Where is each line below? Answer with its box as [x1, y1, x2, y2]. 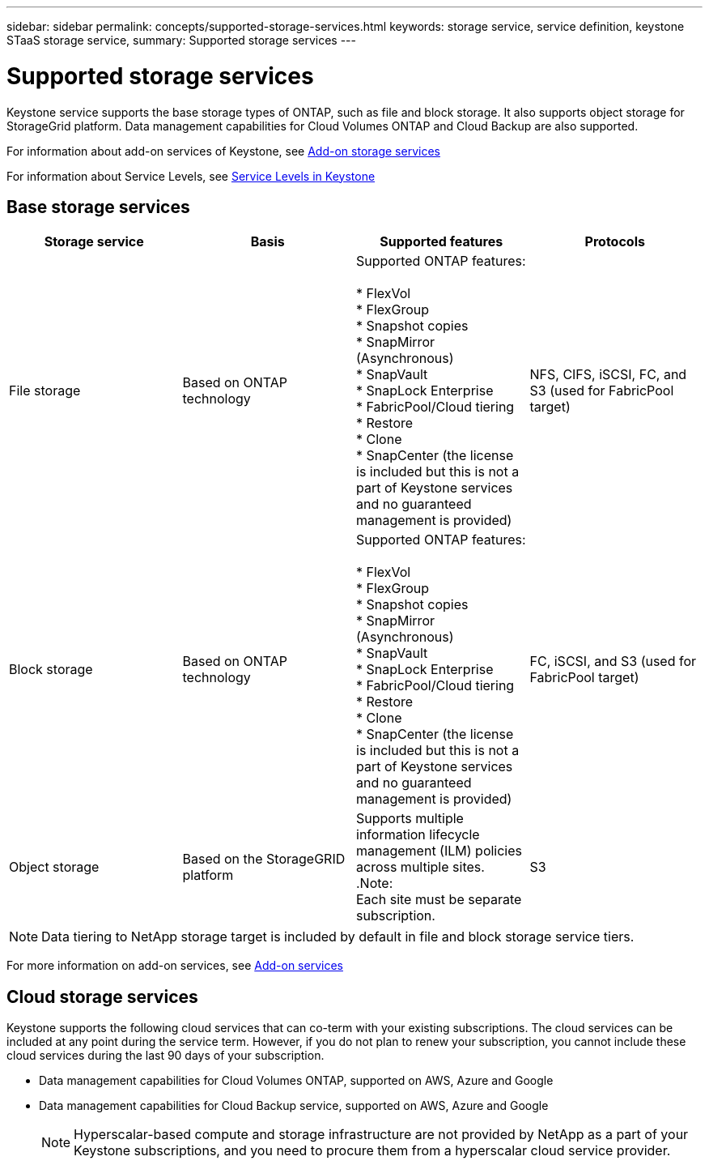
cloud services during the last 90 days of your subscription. [6, 1048, 325, 1063]
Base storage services [6, 196, 190, 217]
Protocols [584, 233, 645, 250]
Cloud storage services [6, 986, 198, 1007]
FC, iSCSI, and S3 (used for [529, 653, 697, 670]
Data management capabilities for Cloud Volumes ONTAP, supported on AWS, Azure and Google [39, 1073, 554, 1088]
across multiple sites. [356, 859, 485, 876]
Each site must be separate [356, 891, 522, 908]
